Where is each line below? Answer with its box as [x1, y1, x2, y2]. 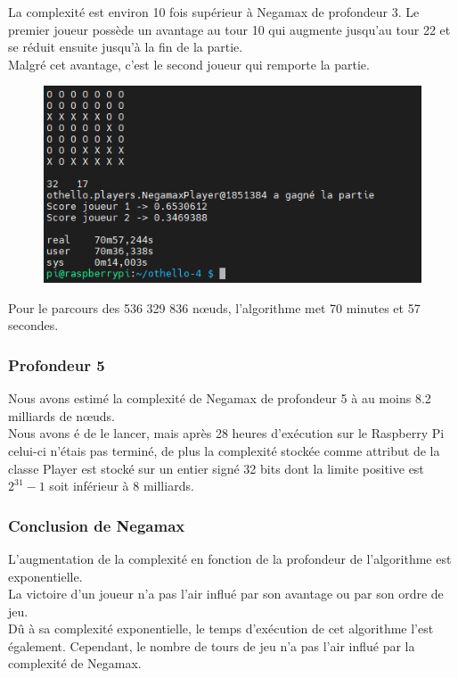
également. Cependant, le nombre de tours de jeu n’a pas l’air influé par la [8, 636, 415, 655]
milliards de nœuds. [8, 406, 115, 425]
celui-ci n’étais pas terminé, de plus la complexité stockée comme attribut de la [8, 441, 440, 459]
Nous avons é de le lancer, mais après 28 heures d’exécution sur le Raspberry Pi [8, 424, 445, 442]
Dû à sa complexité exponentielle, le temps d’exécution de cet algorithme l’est [8, 619, 434, 638]
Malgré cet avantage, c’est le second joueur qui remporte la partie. [8, 54, 370, 73]
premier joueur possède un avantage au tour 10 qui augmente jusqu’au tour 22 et [8, 20, 451, 38]
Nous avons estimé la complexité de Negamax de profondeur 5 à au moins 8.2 [8, 389, 431, 408]
